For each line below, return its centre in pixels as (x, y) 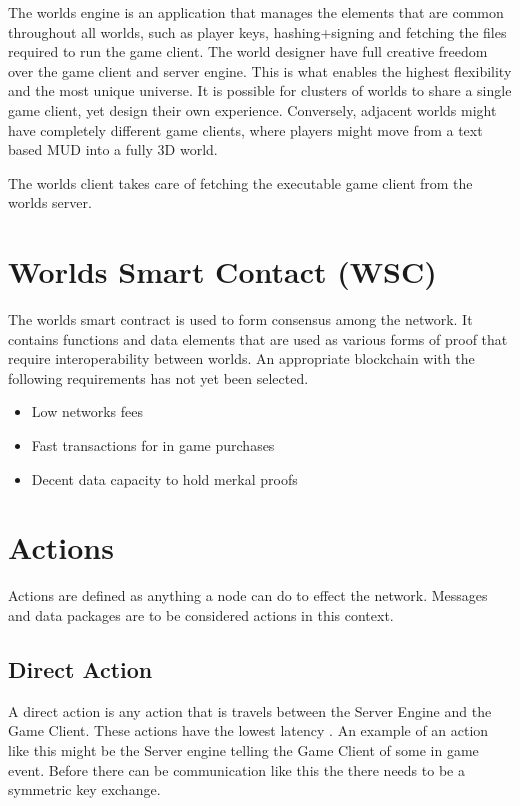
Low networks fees (87, 411)
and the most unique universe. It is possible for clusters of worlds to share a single (260, 90)
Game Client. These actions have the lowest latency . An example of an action (248, 730)
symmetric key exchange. (84, 789)
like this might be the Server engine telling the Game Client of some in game (243, 749)
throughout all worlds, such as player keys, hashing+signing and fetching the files (257, 31)
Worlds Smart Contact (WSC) (222, 271)
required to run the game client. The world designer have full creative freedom (248, 51)
